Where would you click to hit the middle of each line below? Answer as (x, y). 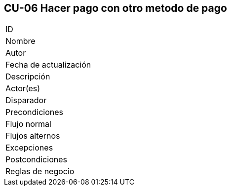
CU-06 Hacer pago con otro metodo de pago (115, 8)
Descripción (28, 77)
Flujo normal (28, 124)
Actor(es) (23, 89)
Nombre (20, 41)
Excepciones (29, 148)
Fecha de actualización (48, 65)
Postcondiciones (36, 160)
